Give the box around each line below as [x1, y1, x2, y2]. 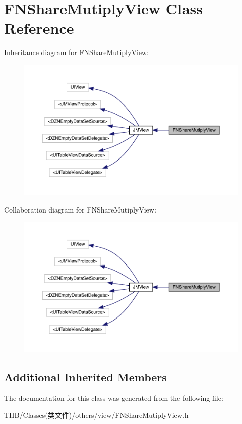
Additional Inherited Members [4, 369, 167, 385]
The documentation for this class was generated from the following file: [4, 392, 223, 403]
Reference [4, 18, 74, 38]
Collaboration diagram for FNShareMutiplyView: [4, 204, 156, 215]
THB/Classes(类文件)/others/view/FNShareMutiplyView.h [4, 409, 189, 420]
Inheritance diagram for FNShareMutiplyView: [4, 47, 149, 58]
